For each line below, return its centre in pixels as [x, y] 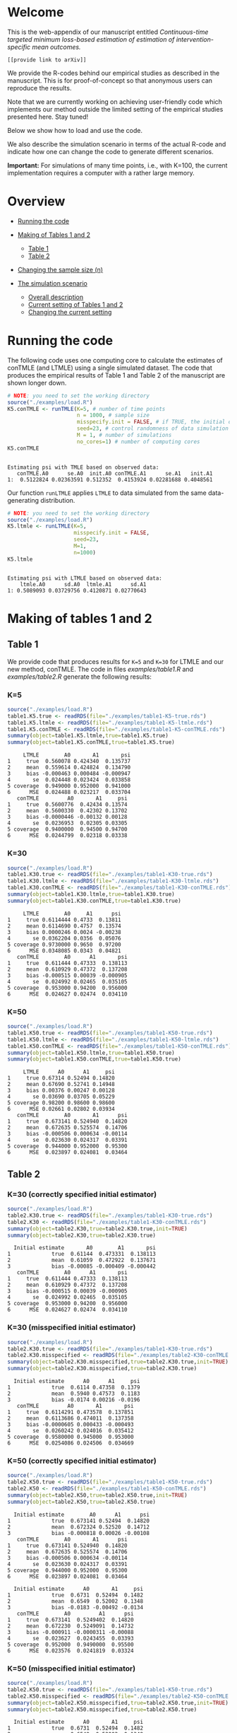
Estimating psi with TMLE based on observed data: [83, 467]
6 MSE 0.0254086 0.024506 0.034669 [71, 1443]
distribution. [58, 500]
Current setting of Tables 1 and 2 [75, 304]
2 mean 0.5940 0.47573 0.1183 [74, 1394]
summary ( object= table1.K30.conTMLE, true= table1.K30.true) [94, 901]
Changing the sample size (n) [60, 269]
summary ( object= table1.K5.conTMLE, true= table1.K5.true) [91, 742]
